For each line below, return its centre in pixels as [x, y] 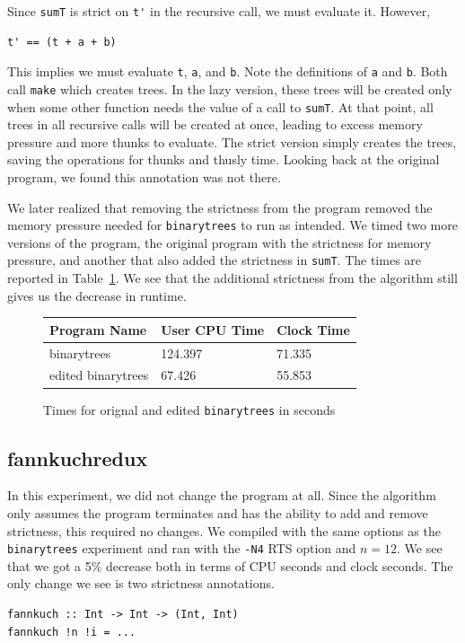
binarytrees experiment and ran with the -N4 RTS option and [182, 548]
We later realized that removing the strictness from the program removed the [220, 207]
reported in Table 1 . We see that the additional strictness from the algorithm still [232, 278]
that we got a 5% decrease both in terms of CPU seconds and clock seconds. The [230, 565]
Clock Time [313, 329]
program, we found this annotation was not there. [144, 177]
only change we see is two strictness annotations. [141, 583]
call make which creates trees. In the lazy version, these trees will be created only [230, 88]
